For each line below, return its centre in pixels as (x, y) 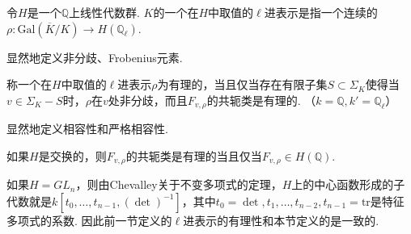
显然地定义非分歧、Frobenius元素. (95, 57)
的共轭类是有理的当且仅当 (194, 155)
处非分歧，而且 (148, 100)
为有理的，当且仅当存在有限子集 (242, 84)
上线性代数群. (104, 12)
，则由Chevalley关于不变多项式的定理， (179, 184)
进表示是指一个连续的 (321, 12)
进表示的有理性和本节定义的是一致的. (281, 220)
